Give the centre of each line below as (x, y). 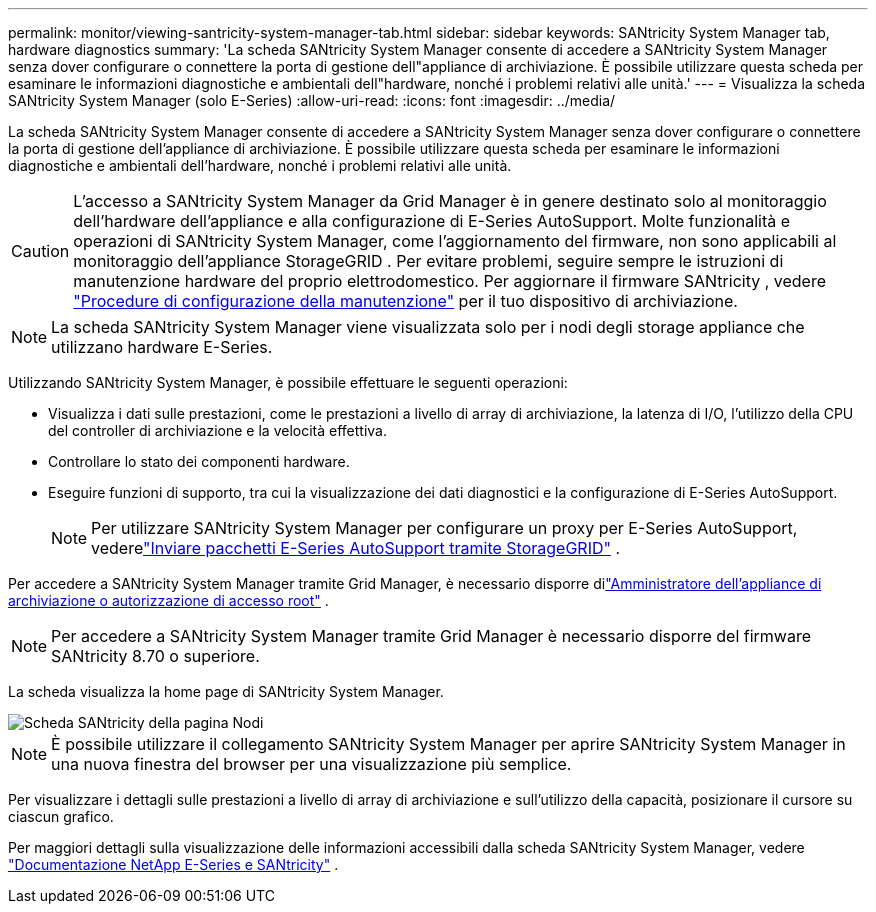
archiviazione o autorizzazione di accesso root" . (168, 600)
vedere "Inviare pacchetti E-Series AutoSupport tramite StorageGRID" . (356, 548)
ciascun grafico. (61, 816)
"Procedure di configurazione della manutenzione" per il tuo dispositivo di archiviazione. (405, 301)
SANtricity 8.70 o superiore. (155, 656)
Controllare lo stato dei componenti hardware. (199, 461)
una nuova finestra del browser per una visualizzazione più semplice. (311, 764)
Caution (40, 251)
